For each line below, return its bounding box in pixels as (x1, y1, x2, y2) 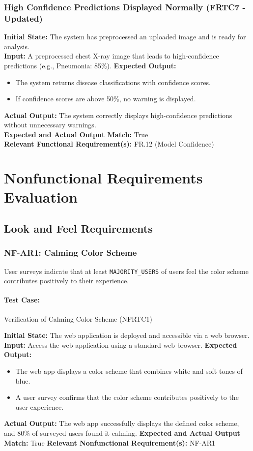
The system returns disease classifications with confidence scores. (15, 77, 211, 87)
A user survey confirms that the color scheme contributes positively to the (15, 392, 239, 402)
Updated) (4, 12, 43, 24)
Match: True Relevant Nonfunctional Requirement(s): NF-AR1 (4, 437, 216, 448)
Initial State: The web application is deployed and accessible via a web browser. (4, 330, 250, 340)
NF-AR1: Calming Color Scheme (4, 246, 137, 259)
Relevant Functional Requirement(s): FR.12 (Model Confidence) (4, 139, 214, 149)
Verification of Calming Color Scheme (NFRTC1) (4, 313, 152, 324)
